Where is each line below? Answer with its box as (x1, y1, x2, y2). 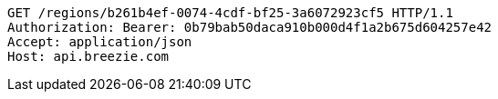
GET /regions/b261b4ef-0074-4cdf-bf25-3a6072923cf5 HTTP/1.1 (7, 5, 453, 20)
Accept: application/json (7, 35, 192, 49)
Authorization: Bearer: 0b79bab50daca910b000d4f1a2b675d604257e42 (7, 20, 493, 35)
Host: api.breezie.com (7, 49, 170, 64)
